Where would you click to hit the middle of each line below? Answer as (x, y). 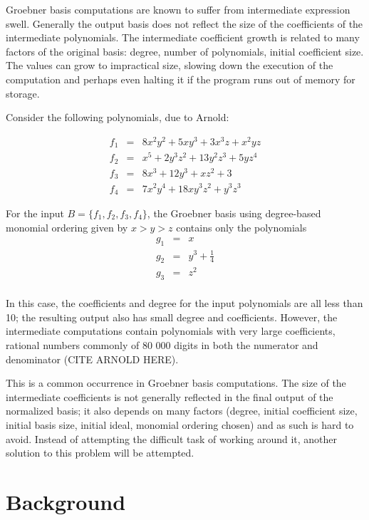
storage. (23, 93)
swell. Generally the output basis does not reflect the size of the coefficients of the (184, 23)
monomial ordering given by (67, 227)
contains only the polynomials (241, 227)
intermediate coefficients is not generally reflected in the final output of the (170, 396)
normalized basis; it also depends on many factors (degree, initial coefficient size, (182, 411)
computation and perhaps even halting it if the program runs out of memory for (181, 79)
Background (66, 502)
